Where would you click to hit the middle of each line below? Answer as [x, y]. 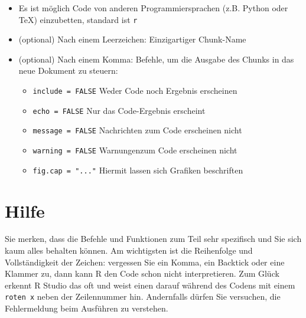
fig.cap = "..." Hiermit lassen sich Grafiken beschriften [138, 170]
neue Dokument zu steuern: [68, 71]
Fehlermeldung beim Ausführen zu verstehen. [87, 308]
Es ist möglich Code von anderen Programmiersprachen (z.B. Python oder [153, 8]
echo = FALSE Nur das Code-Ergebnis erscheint [119, 110]
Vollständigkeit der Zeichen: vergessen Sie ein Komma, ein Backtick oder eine [145, 262]
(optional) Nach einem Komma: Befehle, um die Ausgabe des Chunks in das [156, 59]
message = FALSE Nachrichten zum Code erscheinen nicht [137, 130]
